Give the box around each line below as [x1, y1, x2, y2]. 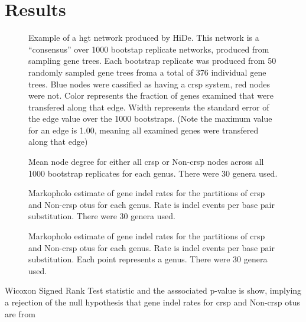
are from [5, 307, 35, 320]
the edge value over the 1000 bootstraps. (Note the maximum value [28, 112, 272, 125]
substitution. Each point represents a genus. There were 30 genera [28, 253, 268, 265]
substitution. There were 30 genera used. [28, 210, 175, 222]
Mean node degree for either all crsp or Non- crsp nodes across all [28, 155, 264, 168]
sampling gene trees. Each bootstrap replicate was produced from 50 [28, 54, 276, 67]
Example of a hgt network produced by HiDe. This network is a [28, 31, 259, 44]
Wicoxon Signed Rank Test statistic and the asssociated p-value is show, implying [5, 284, 302, 297]
